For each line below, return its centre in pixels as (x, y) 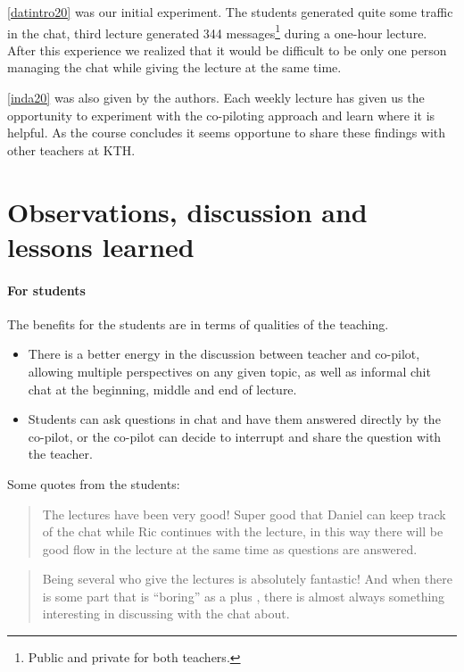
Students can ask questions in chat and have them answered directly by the (234, 419)
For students (46, 290)
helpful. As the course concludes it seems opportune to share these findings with (227, 133)
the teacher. (60, 454)
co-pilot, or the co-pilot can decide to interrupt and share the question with (235, 436)
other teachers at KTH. (71, 149)
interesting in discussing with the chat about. (166, 614)
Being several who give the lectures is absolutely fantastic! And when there (247, 579)
